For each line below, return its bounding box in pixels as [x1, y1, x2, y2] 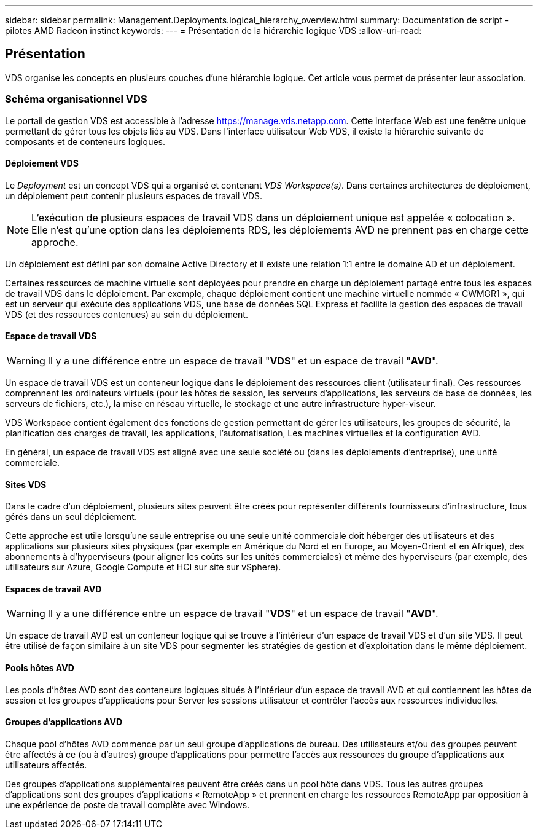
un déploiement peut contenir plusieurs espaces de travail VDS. [5, 190, 263, 201]
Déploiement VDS [5, 158, 79, 169]
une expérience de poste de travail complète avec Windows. [5, 799, 250, 810]
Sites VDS [5, 479, 47, 490]
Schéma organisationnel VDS [5, 93, 147, 106]
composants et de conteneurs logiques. [5, 136, 166, 147]
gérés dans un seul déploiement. [5, 511, 137, 522]
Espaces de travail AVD [5, 583, 102, 594]
